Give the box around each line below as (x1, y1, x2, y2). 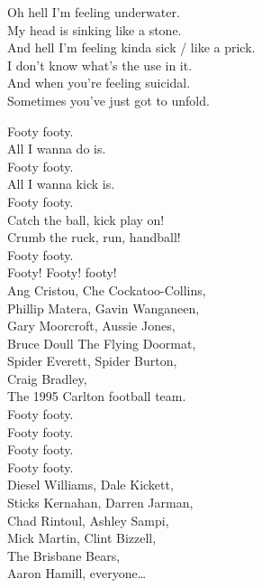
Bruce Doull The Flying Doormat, (7, 333, 196, 352)
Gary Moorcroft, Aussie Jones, (7, 316, 176, 335)
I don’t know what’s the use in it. (7, 55, 193, 74)
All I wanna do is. (7, 139, 106, 158)
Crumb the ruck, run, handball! (7, 228, 181, 247)
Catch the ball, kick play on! (7, 210, 165, 229)
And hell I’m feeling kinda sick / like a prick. (7, 38, 256, 57)
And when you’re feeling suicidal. (7, 73, 191, 92)
